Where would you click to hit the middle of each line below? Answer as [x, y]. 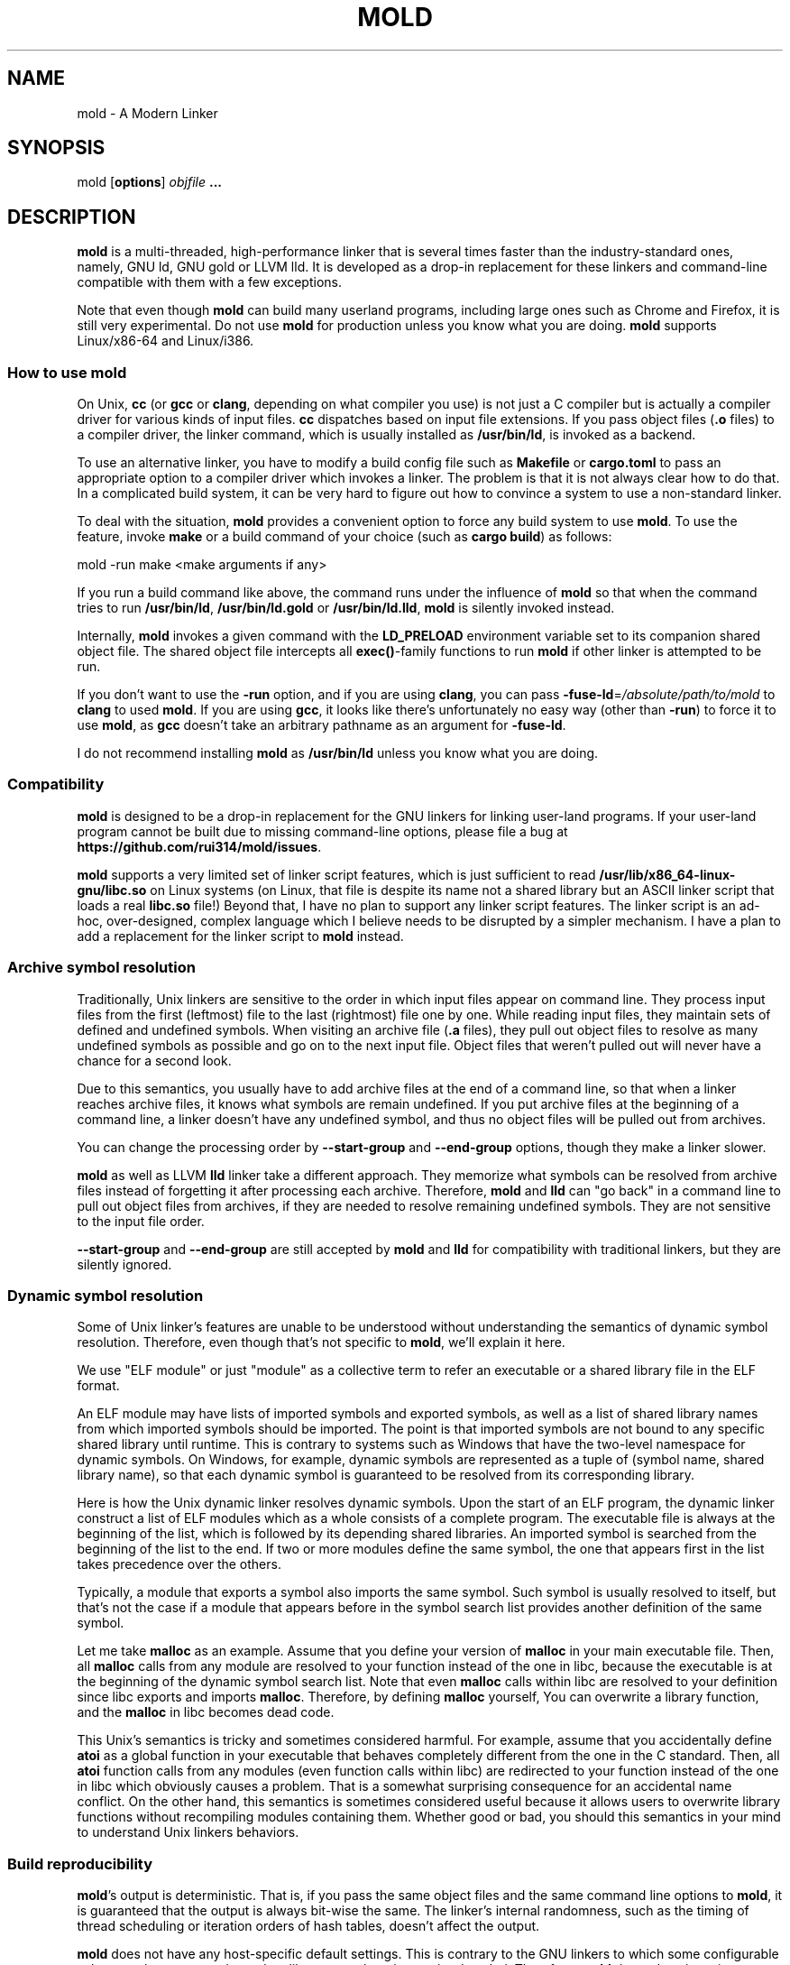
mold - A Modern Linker [147, 113]
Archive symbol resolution [101, 968]
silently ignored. [124, 1264]
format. [98, 1386]
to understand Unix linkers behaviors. [188, 1832]
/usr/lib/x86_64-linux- [667, 874]
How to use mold [67, 372]
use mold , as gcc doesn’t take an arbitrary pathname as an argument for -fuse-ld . [322, 725]
